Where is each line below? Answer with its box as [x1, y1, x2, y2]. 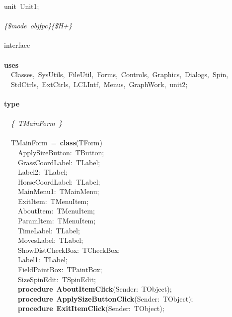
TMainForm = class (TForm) [10, 137, 102, 148]
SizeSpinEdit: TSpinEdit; [17, 274, 96, 284]
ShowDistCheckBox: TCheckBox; [17, 244, 120, 255]
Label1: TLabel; [17, 254, 68, 265]
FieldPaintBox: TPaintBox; [17, 264, 102, 275]
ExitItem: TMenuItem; [17, 196, 89, 206]
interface [4, 40, 30, 50]
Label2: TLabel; [17, 167, 68, 177]
